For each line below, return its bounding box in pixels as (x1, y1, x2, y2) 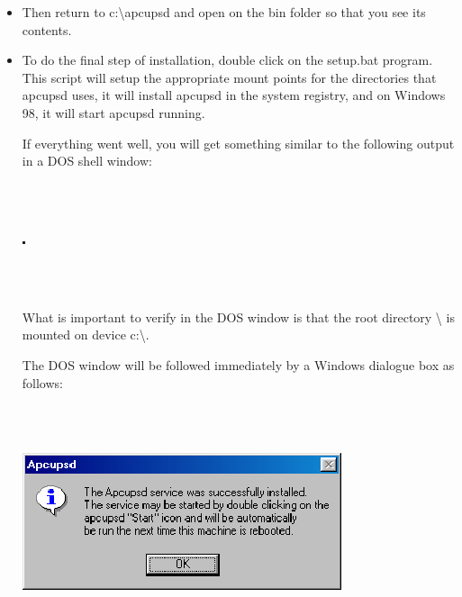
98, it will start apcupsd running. (22, 103, 205, 122)
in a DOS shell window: (22, 151, 152, 170)
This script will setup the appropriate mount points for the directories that (22, 68, 437, 86)
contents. (22, 20, 72, 39)
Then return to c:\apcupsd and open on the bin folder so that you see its (22, 3, 426, 21)
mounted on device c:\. (22, 325, 149, 344)
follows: (22, 373, 63, 392)
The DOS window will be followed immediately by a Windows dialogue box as (22, 355, 455, 374)
